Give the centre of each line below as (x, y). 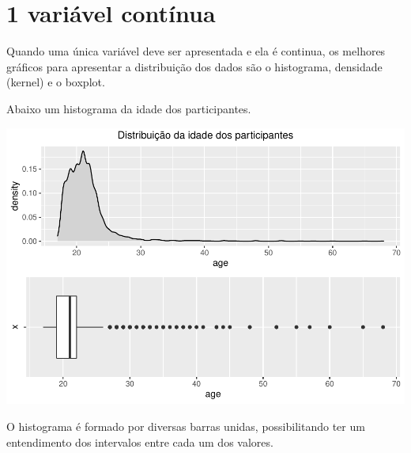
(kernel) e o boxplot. (56, 82)
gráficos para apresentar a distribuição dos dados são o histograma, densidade (194, 66)
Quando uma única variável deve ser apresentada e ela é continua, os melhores (196, 51)
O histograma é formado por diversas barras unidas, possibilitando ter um (186, 426)
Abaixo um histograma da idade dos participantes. (129, 108)
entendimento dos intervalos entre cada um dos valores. (140, 442)
